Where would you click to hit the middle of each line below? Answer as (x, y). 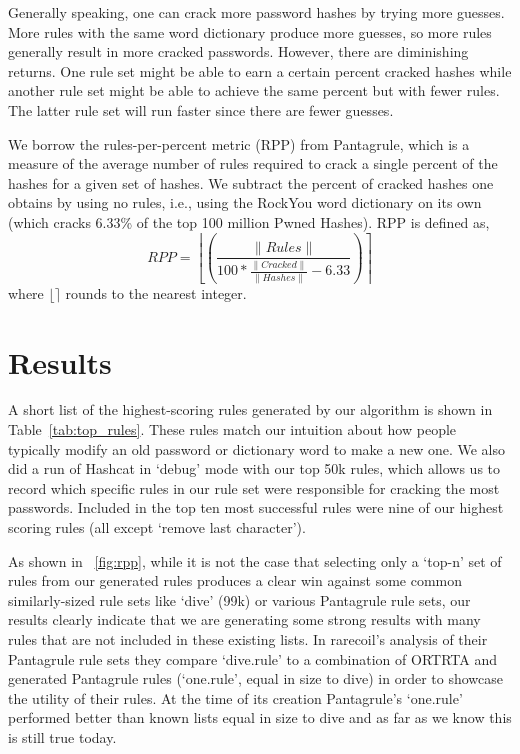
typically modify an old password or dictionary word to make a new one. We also (256, 448)
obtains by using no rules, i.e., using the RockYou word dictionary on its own (245, 202)
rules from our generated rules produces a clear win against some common (235, 580)
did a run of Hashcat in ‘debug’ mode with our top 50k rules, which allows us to (254, 468)
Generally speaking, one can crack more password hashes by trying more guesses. (256, 12)
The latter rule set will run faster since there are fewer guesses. (201, 109)
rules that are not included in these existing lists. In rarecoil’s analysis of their (248, 638)
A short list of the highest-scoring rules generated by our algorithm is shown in (250, 409)
